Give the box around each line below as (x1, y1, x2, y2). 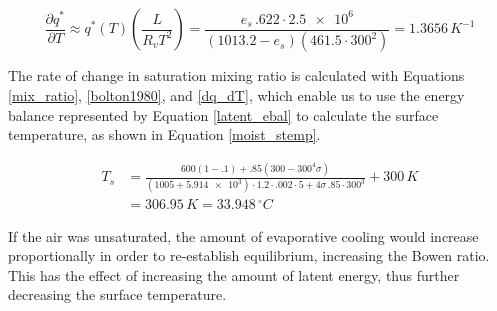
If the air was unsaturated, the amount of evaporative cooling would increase (8, 225, 479, 246)
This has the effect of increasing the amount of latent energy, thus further (8, 264, 460, 285)
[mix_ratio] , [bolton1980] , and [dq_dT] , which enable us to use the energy (8, 85, 465, 106)
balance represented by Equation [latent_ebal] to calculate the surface (8, 104, 439, 125)
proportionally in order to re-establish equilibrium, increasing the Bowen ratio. (8, 245, 490, 266)
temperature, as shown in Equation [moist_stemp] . (8, 124, 321, 145)
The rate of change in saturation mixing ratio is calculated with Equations (8, 65, 465, 86)
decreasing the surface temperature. (8, 284, 227, 305)
